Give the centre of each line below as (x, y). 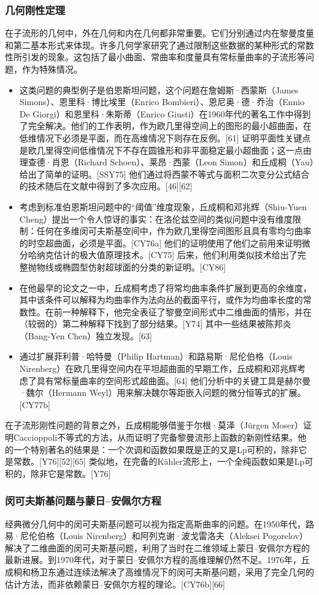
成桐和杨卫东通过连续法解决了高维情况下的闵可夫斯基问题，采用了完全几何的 (159, 572)
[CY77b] (35, 404)
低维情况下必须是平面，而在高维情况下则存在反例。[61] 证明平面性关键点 (165, 137)
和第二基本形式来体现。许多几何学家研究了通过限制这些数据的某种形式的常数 (159, 45)
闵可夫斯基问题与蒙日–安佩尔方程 (83, 501)
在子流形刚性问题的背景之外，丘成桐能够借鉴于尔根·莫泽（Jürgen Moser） (154, 425)
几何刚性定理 (35, 10)
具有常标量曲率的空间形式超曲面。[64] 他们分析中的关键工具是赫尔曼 (174, 380)
